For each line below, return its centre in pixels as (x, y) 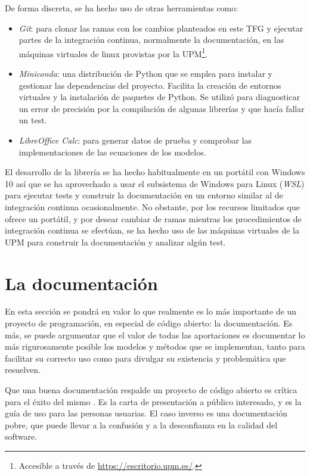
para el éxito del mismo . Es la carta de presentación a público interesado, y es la (153, 401)
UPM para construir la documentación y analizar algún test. (115, 242)
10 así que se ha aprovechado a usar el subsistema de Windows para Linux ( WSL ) (155, 183)
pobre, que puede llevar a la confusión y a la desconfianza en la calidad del (141, 424)
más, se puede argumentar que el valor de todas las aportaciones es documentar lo (155, 335)
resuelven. (23, 370)
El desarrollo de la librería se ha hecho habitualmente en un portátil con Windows (155, 172)
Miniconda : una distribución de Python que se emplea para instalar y (145, 74)
